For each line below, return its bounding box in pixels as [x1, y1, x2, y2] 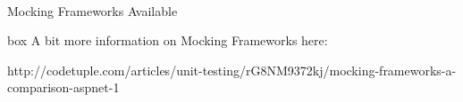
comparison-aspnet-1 [7, 78, 120, 97]
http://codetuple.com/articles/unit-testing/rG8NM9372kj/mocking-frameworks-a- [7, 60, 457, 79]
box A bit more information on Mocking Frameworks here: [7, 31, 328, 50]
